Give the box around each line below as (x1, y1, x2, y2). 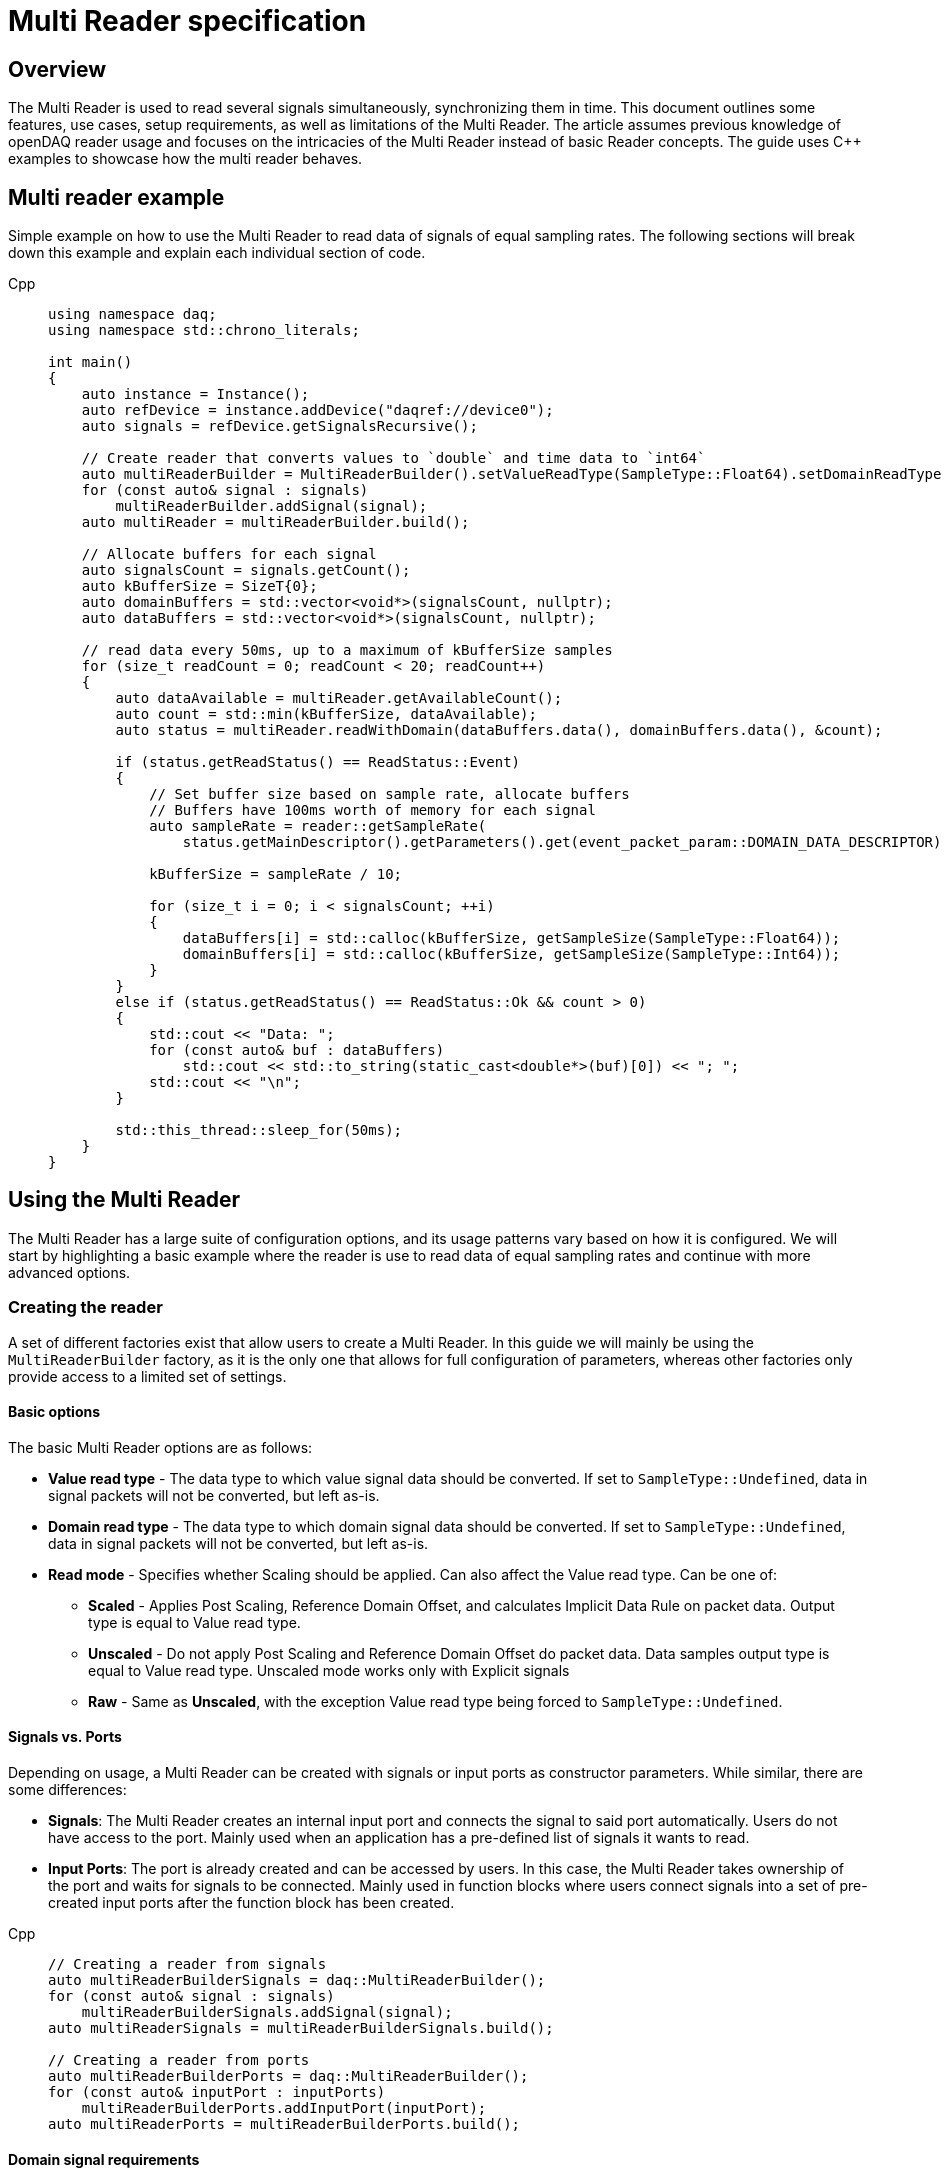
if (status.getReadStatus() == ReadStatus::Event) (115, 754, 521, 771)
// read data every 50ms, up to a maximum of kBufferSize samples (81, 642, 613, 659)
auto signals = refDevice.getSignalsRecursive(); (81, 418, 478, 435)
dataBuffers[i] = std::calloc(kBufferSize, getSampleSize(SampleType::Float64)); (182, 930, 841, 947)
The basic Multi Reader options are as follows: (8, 1438, 313, 1456)
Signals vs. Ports (8, 1728, 122, 1746)
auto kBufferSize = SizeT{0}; (81, 578, 318, 595)
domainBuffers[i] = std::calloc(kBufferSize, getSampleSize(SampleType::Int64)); (182, 946, 841, 963)
